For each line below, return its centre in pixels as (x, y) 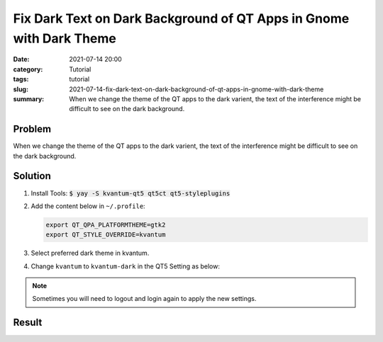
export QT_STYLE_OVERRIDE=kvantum (106, 235)
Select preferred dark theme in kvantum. (90, 253)
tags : (21, 79)
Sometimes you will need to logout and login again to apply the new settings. (144, 299)
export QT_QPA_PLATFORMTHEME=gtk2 (106, 224)
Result (28, 323)
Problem (32, 129)
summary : (29, 98)
